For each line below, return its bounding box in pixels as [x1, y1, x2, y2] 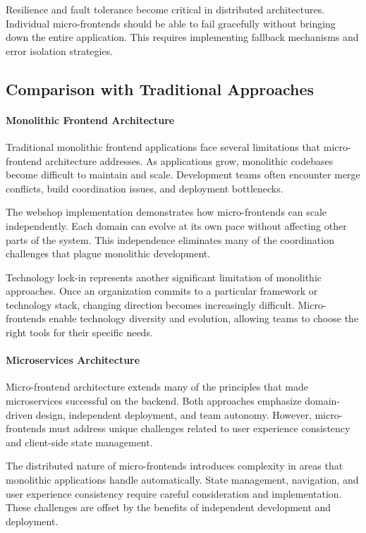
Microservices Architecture [6, 353, 140, 367]
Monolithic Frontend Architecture [6, 112, 175, 127]
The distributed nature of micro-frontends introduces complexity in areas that [6, 458, 343, 473]
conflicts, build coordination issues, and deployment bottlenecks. [6, 180, 283, 195]
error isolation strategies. [6, 43, 114, 58]
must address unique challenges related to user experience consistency [49, 421, 350, 436]
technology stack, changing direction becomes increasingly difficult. [6, 297, 295, 312]
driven [6, 407, 33, 422]
